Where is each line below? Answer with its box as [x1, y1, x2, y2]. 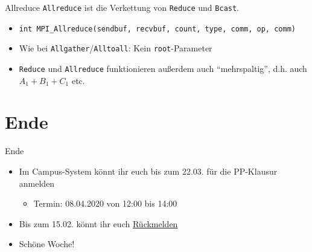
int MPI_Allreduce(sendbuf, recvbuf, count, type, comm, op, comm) [19, 24, 296, 33]
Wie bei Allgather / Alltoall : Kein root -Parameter [19, 42, 212, 54]
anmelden [19, 176, 55, 189]
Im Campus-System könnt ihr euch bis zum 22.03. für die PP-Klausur [19, 164, 278, 177]
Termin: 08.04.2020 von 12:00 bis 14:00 [33, 197, 177, 210]
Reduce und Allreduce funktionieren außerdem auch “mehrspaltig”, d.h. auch [19, 62, 307, 74]
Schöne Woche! [19, 237, 75, 250]
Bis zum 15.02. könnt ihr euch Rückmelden [19, 217, 178, 230]
